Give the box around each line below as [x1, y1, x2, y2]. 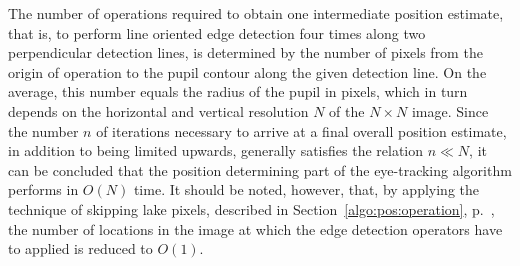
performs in [8, 179, 79, 200]
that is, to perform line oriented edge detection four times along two [8, 22, 426, 43]
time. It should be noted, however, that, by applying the [133, 179, 479, 200]
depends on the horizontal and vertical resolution [8, 100, 309, 121]
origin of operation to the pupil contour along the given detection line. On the [8, 61, 487, 82]
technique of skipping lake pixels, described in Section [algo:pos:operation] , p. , [8, 198, 495, 219]
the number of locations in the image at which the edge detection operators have [8, 218, 503, 239]
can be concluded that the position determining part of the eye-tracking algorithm [8, 159, 512, 180]
